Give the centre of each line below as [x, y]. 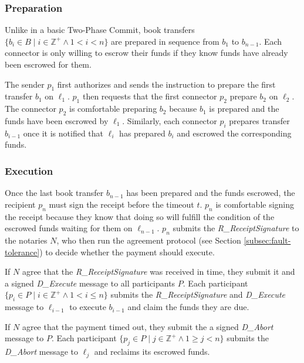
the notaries [26, 240]
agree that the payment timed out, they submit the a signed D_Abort [148, 326]
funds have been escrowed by [57, 120]
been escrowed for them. [48, 64]
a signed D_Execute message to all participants [90, 283]
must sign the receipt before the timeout [121, 204]
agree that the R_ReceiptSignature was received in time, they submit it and [158, 272]
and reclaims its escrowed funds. [152, 352]
